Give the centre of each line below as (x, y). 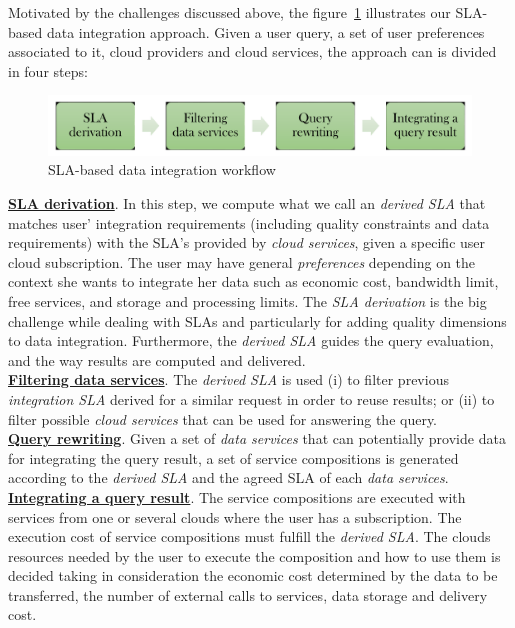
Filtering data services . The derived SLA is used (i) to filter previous (228, 379)
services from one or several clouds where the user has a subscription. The (235, 516)
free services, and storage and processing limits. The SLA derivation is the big (247, 300)
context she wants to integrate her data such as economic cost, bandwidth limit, (253, 281)
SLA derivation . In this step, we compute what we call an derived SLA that (247, 203)
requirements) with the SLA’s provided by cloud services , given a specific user (247, 242)
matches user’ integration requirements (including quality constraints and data (249, 222)
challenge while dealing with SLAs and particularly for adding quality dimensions (257, 320)
